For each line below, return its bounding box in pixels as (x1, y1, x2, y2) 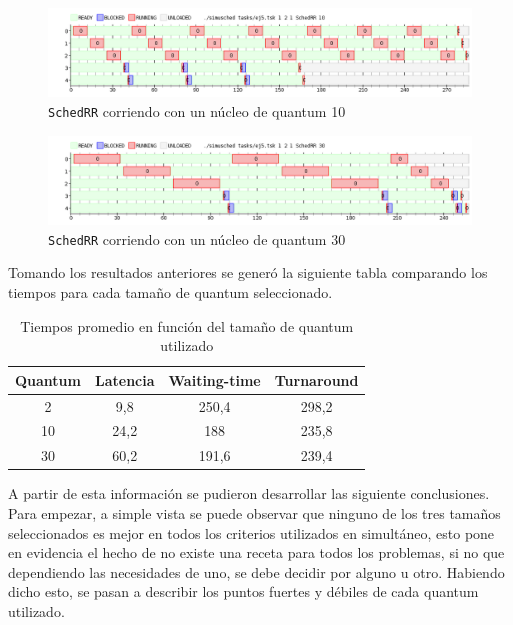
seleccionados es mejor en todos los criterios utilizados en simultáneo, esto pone (8, 522, 495, 543)
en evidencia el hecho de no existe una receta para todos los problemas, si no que (8, 542, 505, 563)
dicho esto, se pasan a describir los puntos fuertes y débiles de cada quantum (8, 581, 479, 602)
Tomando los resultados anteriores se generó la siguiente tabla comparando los (8, 262, 488, 283)
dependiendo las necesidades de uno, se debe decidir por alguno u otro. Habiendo (8, 561, 505, 582)
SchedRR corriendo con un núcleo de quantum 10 (48, 101, 346, 122)
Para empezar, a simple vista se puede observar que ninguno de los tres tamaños (8, 502, 501, 523)
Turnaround (274, 369, 359, 390)
